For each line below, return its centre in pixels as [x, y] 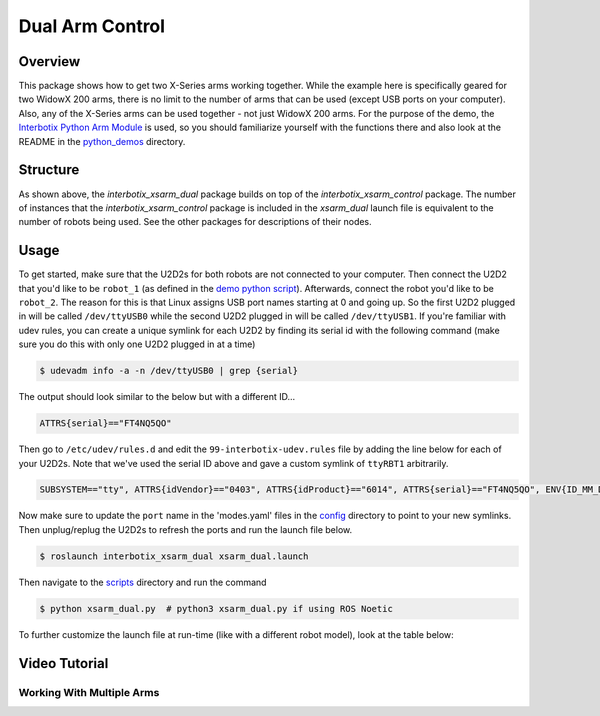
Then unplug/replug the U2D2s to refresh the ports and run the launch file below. [185, 529]
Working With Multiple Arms [89, 692]
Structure [49, 170]
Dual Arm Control [91, 26]
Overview [49, 61]
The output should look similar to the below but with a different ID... [157, 397]
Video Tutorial [63, 663]
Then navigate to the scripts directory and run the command [142, 582]
